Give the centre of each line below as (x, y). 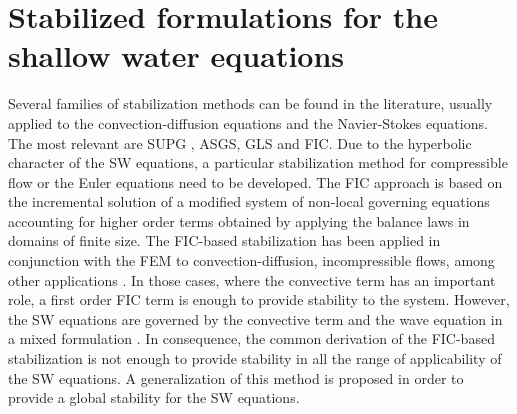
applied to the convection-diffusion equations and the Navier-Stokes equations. (248, 122)
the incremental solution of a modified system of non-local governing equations (249, 201)
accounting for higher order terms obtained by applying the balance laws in (239, 220)
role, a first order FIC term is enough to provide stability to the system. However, (259, 299)
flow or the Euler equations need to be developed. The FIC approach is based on (255, 181)
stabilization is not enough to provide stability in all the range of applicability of (255, 358)
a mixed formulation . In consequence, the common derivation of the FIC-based (251, 338)
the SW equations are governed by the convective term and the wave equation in (255, 318)
